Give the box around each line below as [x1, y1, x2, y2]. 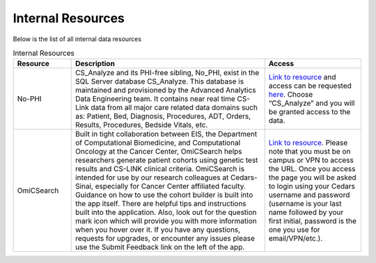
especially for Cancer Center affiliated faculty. [95, 182, 246, 191]
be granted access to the [268, 107, 351, 117]
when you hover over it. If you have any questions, [75, 225, 241, 234]
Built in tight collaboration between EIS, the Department [75, 129, 258, 139]
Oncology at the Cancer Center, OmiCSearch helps [75, 147, 243, 157]
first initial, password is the [268, 216, 357, 226]
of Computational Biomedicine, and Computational [75, 138, 240, 148]
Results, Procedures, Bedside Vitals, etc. [75, 120, 208, 130]
